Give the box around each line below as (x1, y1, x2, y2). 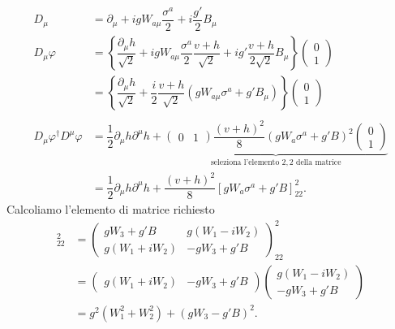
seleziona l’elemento (210, 158, 280, 167)
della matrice (296, 158, 341, 167)
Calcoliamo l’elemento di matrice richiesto (6, 201, 215, 218)
